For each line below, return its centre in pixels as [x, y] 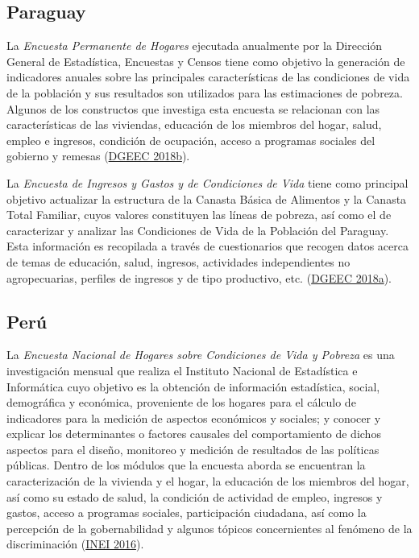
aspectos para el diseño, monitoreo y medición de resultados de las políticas [193, 449]
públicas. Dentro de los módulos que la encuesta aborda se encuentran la [186, 465]
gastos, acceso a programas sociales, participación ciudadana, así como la [187, 513]
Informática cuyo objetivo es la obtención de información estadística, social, [193, 386]
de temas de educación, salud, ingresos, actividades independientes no [178, 261]
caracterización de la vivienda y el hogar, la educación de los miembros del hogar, [208, 481]
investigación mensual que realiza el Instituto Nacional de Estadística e [182, 370]
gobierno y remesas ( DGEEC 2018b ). [98, 156]
